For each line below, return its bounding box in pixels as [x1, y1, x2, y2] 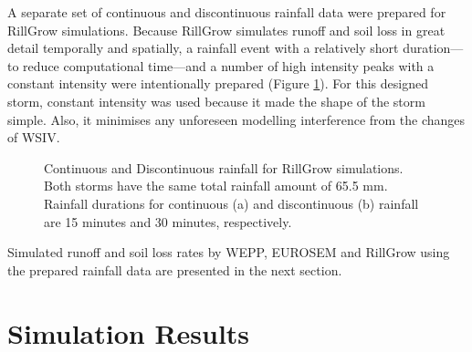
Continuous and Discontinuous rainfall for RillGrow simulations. [44, 158, 404, 177]
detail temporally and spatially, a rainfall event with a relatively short [7, 38, 399, 57]
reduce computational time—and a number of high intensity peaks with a [23, 56, 435, 75]
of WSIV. [7, 128, 60, 147]
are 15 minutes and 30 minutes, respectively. [44, 212, 292, 231]
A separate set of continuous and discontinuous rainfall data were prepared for [7, 3, 446, 21]
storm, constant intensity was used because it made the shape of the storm [7, 91, 425, 110]
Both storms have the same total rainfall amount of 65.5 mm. [44, 176, 388, 195]
